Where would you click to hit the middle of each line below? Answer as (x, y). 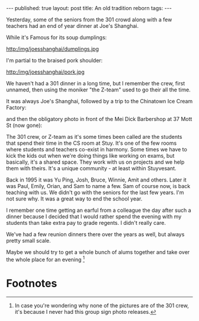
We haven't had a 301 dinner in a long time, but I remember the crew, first (96, 83)
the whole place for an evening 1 (45, 259)
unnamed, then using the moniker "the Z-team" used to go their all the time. (98, 90)
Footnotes (32, 283)
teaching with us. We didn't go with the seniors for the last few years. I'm (95, 192)
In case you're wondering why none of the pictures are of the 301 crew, (102, 305)
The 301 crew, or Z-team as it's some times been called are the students (94, 137)
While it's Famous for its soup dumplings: (57, 37)
